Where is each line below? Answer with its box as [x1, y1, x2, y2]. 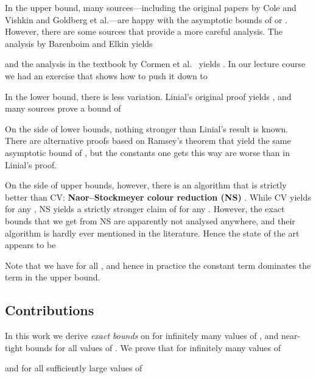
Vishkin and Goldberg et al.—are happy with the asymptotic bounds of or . [5, 13, 288, 26]
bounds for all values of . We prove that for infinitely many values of [25, 341, 281, 354]
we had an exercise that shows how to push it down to [5, 69, 208, 82]
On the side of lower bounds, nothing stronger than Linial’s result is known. [5, 122, 289, 135]
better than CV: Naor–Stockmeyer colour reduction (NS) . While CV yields [5, 190, 311, 203]
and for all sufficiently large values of [5, 362, 142, 374]
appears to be [5, 238, 56, 251]
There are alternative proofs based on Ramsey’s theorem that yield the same [5, 134, 291, 147]
